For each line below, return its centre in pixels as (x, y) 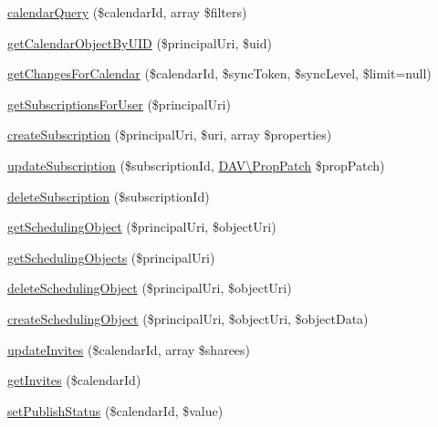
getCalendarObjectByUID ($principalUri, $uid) (140, 42)
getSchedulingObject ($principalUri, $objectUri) (142, 227)
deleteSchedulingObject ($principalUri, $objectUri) (150, 288)
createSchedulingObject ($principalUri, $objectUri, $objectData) (188, 318)
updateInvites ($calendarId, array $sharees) (129, 349)
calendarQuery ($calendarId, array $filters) (127, 12)
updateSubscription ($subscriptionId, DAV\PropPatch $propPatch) (196, 165)
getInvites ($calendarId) (74, 380)
